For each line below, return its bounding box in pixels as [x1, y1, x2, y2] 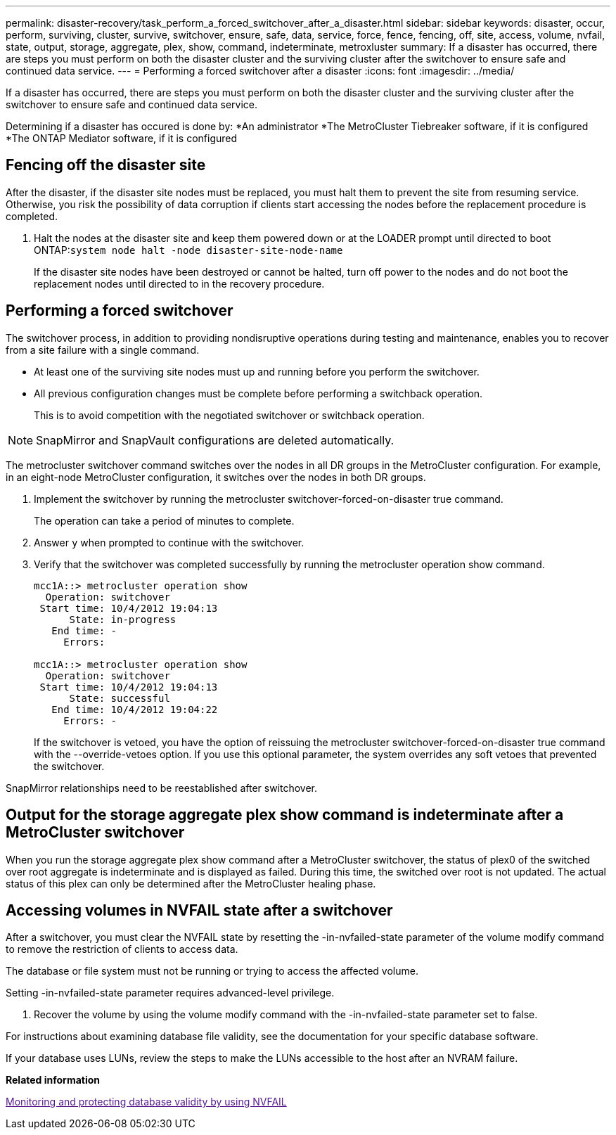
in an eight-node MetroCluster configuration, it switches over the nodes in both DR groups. [6, 470, 426, 483]
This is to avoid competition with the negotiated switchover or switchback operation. [34, 409, 425, 421]
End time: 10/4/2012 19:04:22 [51, 703, 218, 715]
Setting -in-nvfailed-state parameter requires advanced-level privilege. [6, 987, 335, 999]
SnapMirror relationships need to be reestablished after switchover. [6, 781, 318, 794]
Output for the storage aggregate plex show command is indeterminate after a [6, 806, 564, 824]
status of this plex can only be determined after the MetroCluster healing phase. [6, 877, 376, 890]
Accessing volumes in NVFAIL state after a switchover [6, 901, 393, 919]
